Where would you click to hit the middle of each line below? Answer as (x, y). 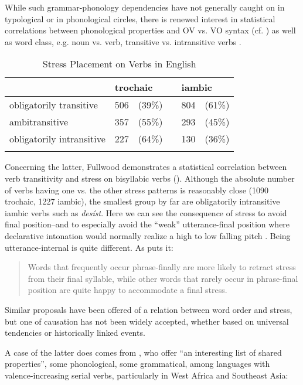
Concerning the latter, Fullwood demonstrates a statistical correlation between (146, 167)
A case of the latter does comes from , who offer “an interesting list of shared (143, 352)
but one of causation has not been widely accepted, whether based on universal (147, 321)
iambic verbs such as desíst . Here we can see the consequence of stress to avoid (146, 212)
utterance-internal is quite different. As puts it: (89, 247)
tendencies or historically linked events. (75, 333)
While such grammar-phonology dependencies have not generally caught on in (145, 7)
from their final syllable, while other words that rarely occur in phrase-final (163, 278)
